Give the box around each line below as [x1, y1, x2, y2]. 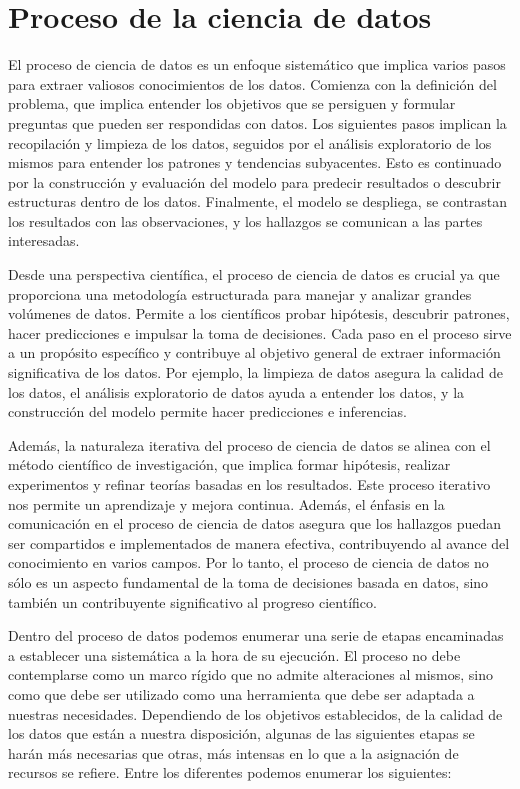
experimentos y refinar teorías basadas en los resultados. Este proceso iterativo [8, 474, 491, 494]
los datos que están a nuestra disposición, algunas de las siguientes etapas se [8, 723, 475, 744]
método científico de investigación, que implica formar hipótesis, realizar [8, 454, 451, 475]
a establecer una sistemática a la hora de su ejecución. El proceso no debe [8, 644, 461, 665]
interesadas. [8, 230, 80, 251]
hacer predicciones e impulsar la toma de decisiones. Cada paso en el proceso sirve [8, 322, 512, 343]
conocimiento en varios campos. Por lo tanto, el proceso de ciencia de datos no [8, 552, 489, 573]
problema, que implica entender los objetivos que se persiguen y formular [8, 93, 456, 114]
